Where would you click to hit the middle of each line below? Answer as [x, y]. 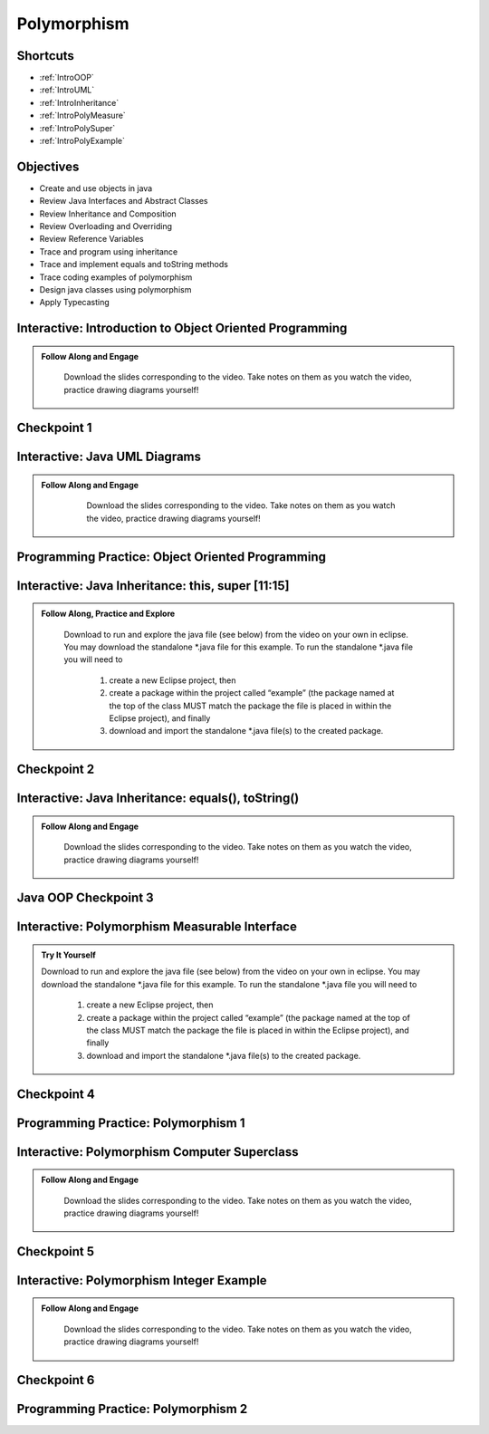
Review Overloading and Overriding [105, 226]
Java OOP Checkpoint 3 [85, 898]
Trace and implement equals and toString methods [134, 265]
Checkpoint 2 [56, 770]
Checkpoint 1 [54, 428]
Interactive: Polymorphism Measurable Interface [157, 927]
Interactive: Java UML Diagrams [109, 457]
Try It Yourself [69, 955]
